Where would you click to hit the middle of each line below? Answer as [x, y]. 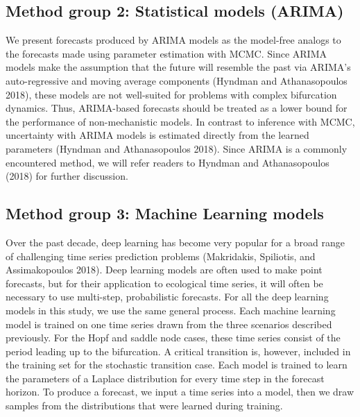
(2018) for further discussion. [67, 176]
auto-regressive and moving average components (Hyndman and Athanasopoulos [177, 80]
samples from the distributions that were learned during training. [144, 406]
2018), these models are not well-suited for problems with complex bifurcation [171, 94]
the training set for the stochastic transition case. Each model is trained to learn [177, 365]
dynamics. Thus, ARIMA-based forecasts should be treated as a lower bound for [177, 108]
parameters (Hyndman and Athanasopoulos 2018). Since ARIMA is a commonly [177, 148]
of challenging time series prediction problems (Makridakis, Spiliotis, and [161, 256]
